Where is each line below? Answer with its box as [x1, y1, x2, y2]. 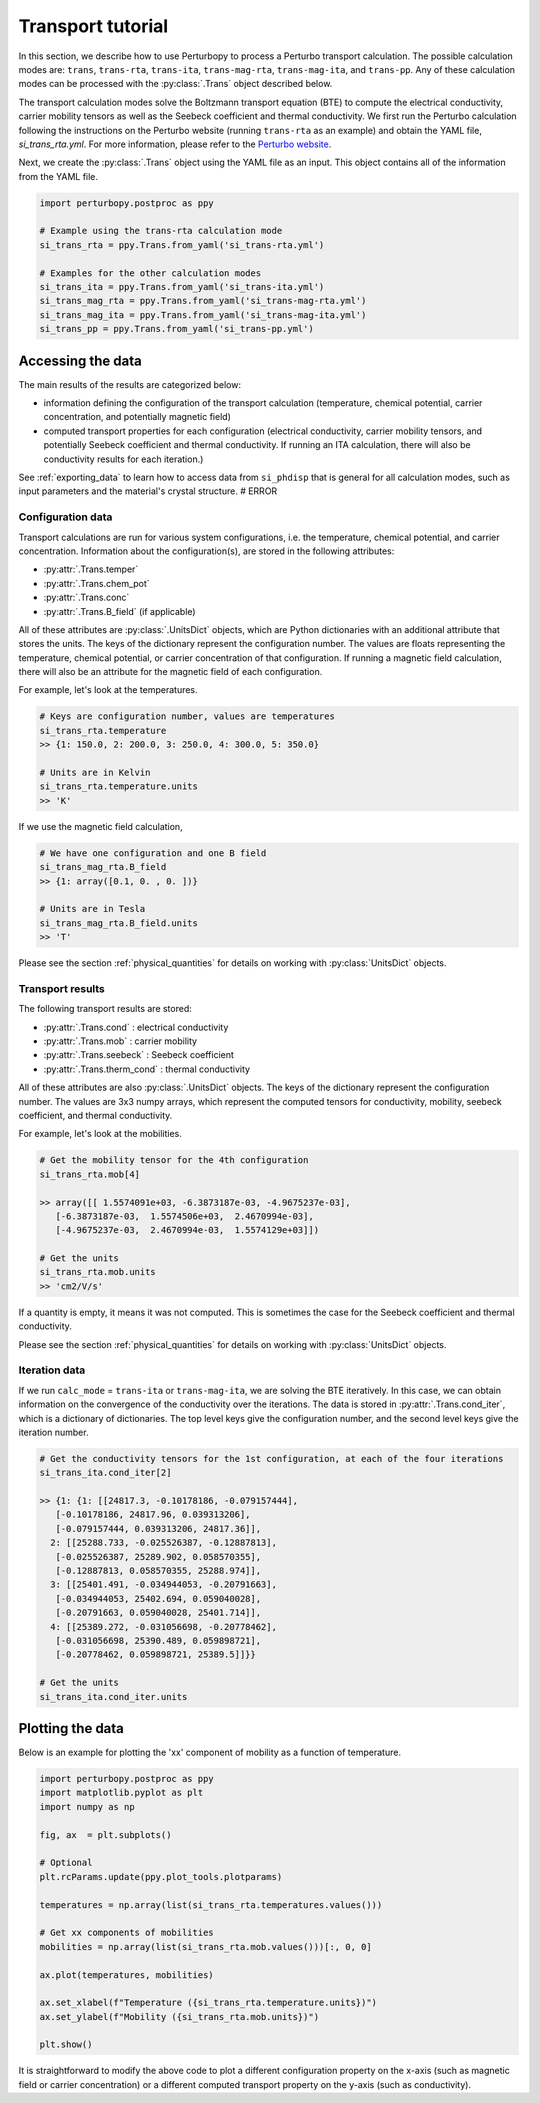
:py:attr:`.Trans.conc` [43, 591, 130, 604]
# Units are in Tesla [39, 903, 146, 915]
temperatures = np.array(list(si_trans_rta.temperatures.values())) [39, 1899, 383, 1910]
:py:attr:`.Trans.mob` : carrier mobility [43, 1035, 198, 1047]
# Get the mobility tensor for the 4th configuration [39, 1155, 309, 1166]
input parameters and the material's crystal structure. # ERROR [18, 485, 278, 497]
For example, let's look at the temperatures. [18, 684, 199, 696]
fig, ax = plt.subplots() [39, 1829, 172, 1840]
